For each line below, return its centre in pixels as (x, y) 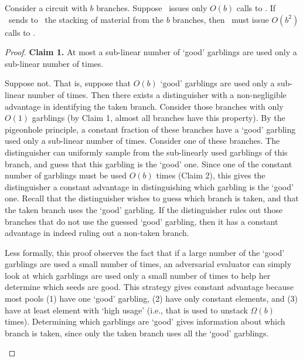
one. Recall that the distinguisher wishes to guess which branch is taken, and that (152, 198)
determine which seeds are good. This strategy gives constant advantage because (149, 287)
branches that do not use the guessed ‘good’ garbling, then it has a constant (142, 221)
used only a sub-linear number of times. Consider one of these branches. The (142, 141)
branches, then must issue (221, 19)
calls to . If (256, 8)
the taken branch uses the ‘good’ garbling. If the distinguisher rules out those (144, 209)
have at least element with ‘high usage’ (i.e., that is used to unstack (126, 310)
